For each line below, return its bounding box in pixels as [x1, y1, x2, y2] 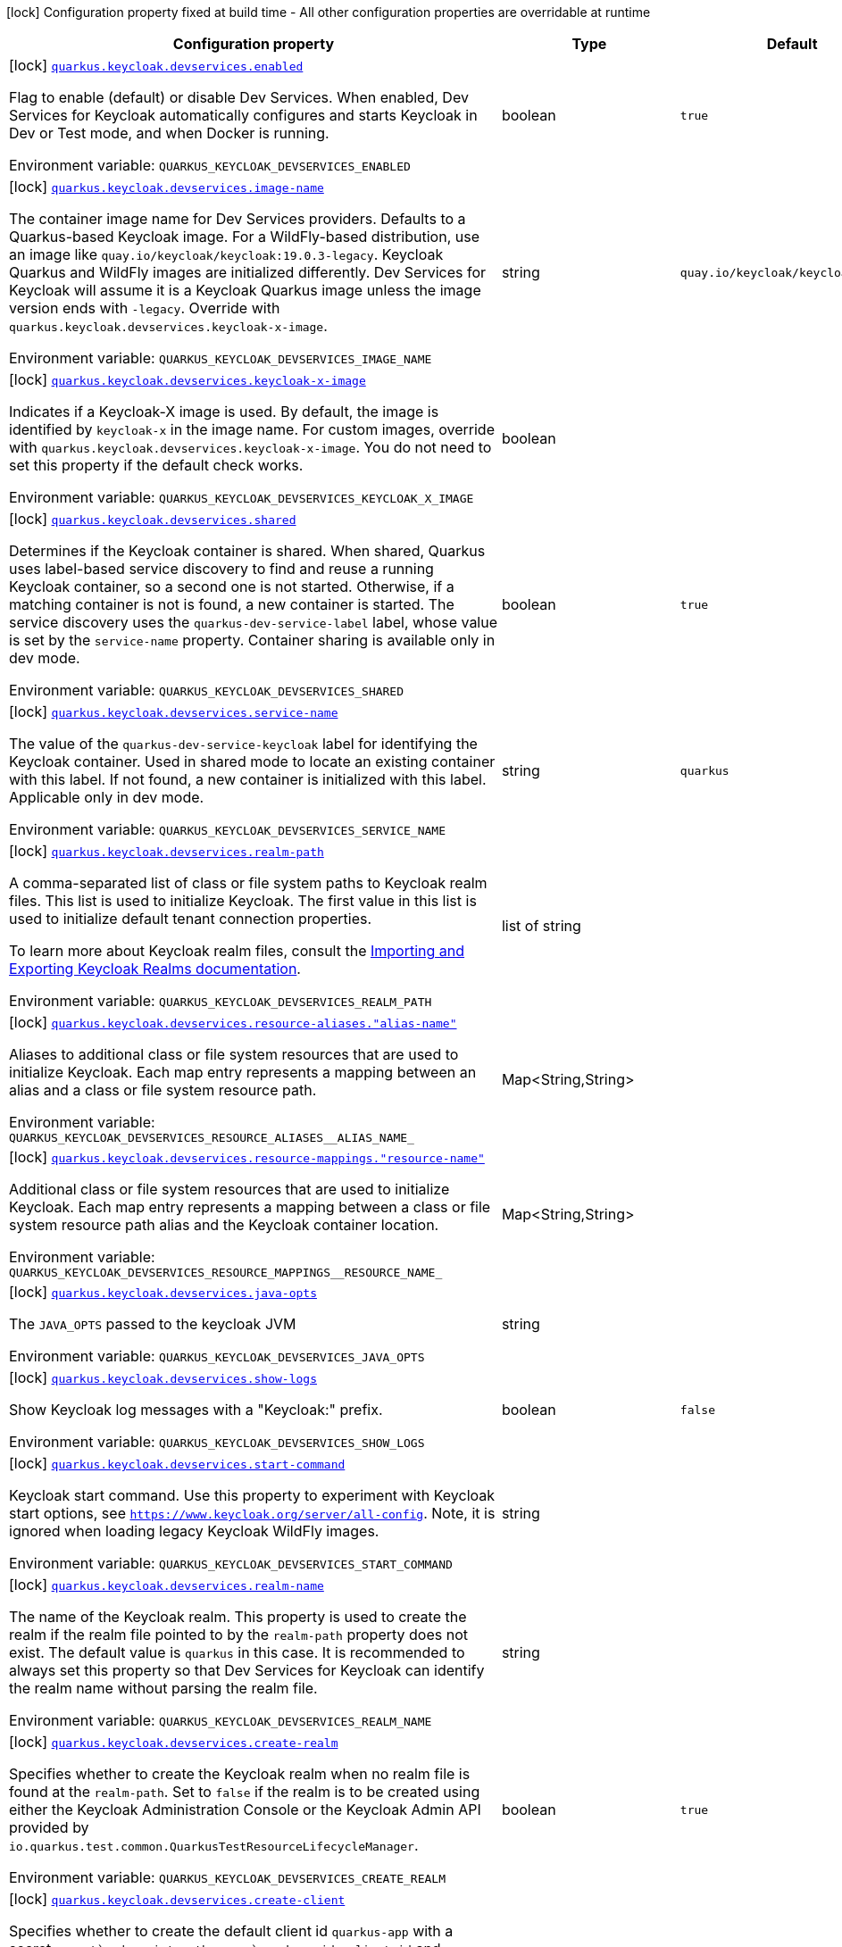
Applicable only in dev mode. [9, 788, 204, 806]
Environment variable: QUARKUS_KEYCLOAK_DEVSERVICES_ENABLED [9, 156, 411, 174]
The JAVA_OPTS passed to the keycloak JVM [9, 1315, 296, 1333]
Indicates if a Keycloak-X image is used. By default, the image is [9, 403, 439, 420]
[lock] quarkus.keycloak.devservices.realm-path [9, 842, 324, 860]
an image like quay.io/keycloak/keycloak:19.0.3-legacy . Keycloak [9, 245, 444, 263]
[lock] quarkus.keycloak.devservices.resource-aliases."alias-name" [9, 1013, 457, 1031]
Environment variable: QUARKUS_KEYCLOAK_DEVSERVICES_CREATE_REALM [9, 1868, 446, 1886]
